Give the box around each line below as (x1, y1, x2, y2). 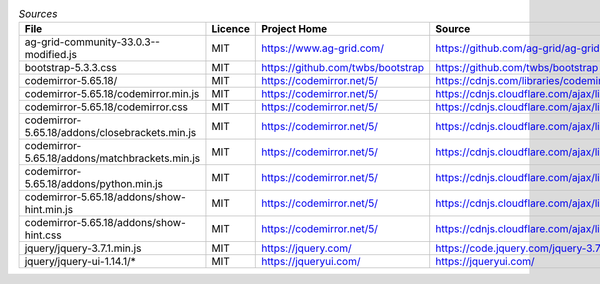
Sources (18, 7, 58, 21)
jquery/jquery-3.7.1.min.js (24, 241, 142, 255)
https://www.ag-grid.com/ (261, 41, 385, 55)
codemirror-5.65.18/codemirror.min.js (24, 87, 200, 101)
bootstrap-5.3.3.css (24, 61, 117, 75)
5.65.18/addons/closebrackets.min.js (24, 126, 197, 140)
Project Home (261, 22, 328, 36)
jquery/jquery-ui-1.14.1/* (24, 255, 137, 269)
